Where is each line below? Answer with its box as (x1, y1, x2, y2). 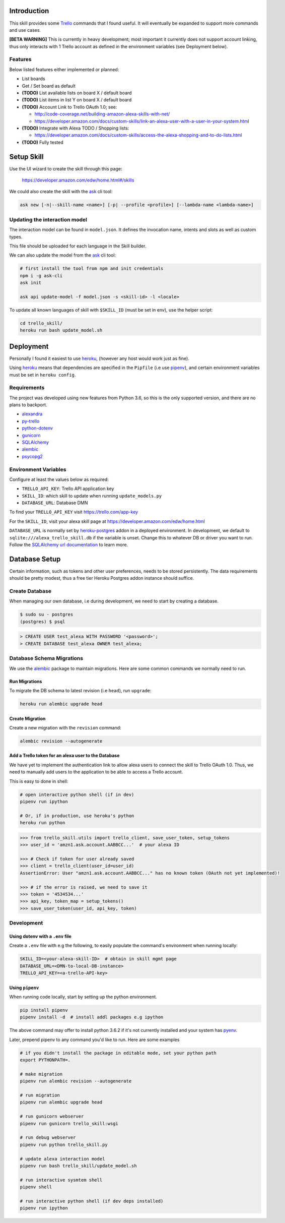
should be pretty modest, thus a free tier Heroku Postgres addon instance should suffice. (9, 575, 194, 581)
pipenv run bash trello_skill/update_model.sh (20, 1163, 137, 1169)
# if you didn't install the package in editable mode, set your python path (20, 1050, 217, 1056)
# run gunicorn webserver (20, 1114, 84, 1119)
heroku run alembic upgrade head (20, 701, 103, 707)
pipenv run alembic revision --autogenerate (20, 1078, 132, 1084)
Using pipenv (9, 985, 39, 991)
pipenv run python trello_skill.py (20, 1142, 108, 1147)
